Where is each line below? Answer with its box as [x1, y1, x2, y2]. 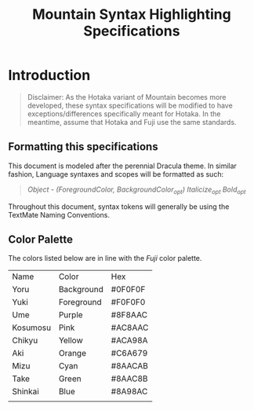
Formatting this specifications [8, 140, 158, 154]
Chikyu [12, 335, 38, 346]
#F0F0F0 [111, 297, 146, 308]
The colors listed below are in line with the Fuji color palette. [8, 254, 202, 263]
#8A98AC [111, 386, 148, 397]
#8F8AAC [111, 309, 147, 320]
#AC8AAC [111, 322, 149, 333]
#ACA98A [111, 335, 148, 346]
